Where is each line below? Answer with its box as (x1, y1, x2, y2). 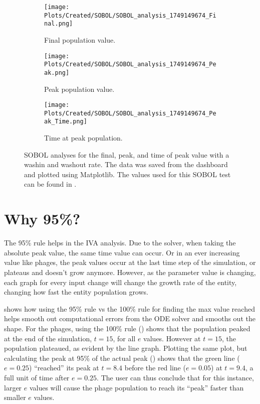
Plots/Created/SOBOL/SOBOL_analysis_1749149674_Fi (44, 12, 216, 19)
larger (4, 382, 22, 392)
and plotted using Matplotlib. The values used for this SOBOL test (24, 169, 231, 179)
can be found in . (24, 179, 77, 189)
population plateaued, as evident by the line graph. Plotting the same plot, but (4, 343, 247, 353)
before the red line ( (124, 362, 186, 373)
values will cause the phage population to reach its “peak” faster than (29, 382, 244, 392)
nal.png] (44, 20, 73, 28)
